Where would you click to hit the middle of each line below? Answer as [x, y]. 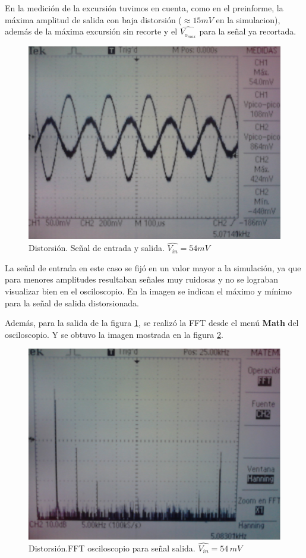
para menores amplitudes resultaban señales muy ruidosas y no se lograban [142, 279]
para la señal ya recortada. [248, 31]
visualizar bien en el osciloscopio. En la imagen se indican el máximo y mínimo [149, 291]
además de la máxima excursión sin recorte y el [91, 31]
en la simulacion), [248, 19]
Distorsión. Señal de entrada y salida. [97, 248]
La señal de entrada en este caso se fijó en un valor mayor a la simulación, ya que [153, 267]
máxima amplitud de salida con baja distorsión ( [93, 19]
